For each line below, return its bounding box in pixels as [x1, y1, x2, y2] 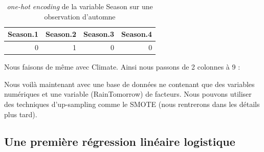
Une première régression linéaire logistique [4, 134, 235, 149]
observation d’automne [44, 11, 116, 21]
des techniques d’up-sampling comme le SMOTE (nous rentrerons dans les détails [4, 98, 260, 109]
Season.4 [121, 29, 152, 39]
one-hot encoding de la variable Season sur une [7, 1, 153, 11]
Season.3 [83, 29, 115, 39]
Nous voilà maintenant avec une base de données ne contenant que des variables [4, 78, 255, 89]
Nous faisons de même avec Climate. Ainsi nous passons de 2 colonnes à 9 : [4, 61, 240, 72]
